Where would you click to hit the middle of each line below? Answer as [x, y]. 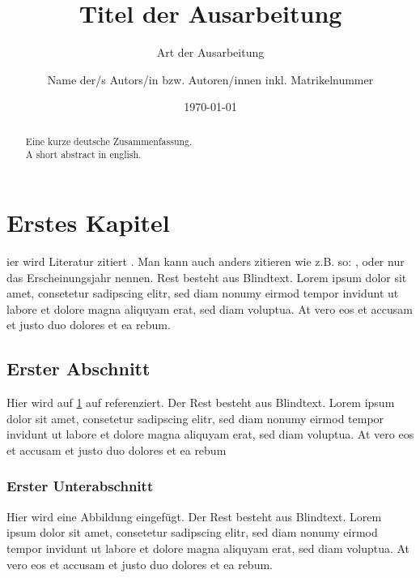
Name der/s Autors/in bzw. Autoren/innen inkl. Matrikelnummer [210, 79]
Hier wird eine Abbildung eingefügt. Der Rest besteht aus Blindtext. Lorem [194, 516]
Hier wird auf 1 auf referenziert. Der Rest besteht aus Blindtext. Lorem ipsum [201, 402]
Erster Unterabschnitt [80, 486]
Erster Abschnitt [78, 368]
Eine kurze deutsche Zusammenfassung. [109, 141]
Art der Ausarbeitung [210, 52]
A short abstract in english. [83, 154]
